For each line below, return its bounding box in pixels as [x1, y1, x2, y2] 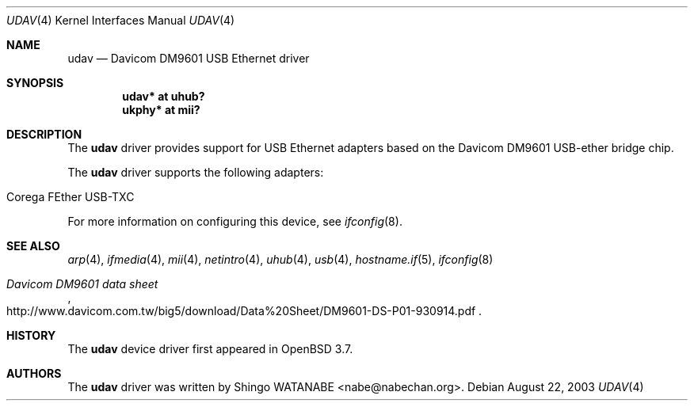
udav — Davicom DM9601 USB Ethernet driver [67, 51, 310, 65]
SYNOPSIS [6, 76, 64, 89]
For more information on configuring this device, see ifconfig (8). [67, 215, 402, 228]
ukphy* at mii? [122, 103, 200, 116]
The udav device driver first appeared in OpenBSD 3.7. [67, 342, 353, 356]
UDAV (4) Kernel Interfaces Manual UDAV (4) [6, 13, 235, 27]
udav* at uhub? [122, 89, 205, 103]
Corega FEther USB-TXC [6, 190, 135, 203]
